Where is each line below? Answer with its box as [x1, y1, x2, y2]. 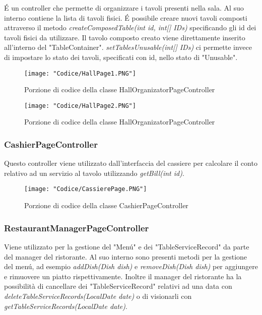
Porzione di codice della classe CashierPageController [24, 200, 188, 211]
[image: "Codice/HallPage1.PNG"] [24, 70, 136, 77]
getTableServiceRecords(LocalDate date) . [4, 300, 127, 311]
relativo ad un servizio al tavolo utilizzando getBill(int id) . [4, 167, 184, 178]
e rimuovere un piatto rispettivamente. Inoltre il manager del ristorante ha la [4, 271, 242, 281]
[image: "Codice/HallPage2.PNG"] [24, 102, 136, 109]
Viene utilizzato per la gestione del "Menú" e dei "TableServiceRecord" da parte [4, 241, 249, 251]
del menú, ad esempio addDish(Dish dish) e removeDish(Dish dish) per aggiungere [4, 261, 258, 272]
